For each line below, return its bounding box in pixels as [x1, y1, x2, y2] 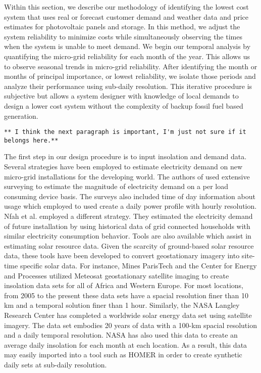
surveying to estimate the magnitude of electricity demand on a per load [4, 181, 228, 192]
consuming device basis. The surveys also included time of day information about [4, 191, 255, 201]
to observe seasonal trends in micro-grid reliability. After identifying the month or [4, 61, 257, 71]
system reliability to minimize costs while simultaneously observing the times [4, 31, 242, 41]
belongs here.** [4, 136, 59, 144]
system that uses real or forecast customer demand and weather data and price [4, 11, 249, 22]
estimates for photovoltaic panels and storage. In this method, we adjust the [4, 21, 240, 32]
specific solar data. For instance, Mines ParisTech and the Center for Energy [20, 260, 257, 270]
